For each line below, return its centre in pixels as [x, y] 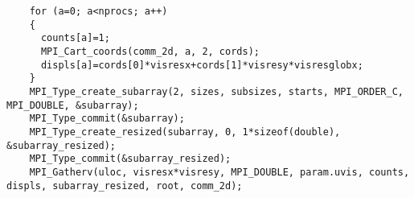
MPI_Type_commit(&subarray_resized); [130, 159]
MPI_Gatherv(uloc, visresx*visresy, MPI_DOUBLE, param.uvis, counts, [219, 172]
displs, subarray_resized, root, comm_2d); [125, 186]
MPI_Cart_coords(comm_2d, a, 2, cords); [150, 51]
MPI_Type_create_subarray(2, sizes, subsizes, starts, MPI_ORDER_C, [216, 91]
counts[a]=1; [75, 38]
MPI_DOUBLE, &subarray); [73, 105]
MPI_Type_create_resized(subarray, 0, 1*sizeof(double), [185, 132]
